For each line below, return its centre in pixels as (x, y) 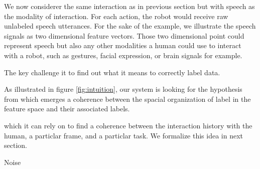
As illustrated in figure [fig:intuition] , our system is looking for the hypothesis (123, 89)
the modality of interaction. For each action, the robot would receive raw (116, 16)
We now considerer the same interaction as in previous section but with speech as (129, 6)
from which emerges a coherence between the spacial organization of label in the (127, 99)
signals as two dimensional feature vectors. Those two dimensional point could (124, 35)
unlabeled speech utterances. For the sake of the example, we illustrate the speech (130, 26)
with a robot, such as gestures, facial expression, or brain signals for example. (123, 55)
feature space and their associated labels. (67, 109)
